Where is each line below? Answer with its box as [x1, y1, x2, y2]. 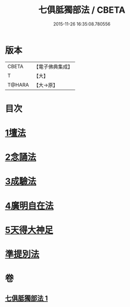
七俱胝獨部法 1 [5, 294, 48, 302]
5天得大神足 [5, 224, 54, 235]
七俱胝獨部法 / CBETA [38, 4, 126, 16]
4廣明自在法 [5, 200, 54, 211]
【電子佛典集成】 [34, 63, 73, 70]
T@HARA [7, 81, 29, 88]
